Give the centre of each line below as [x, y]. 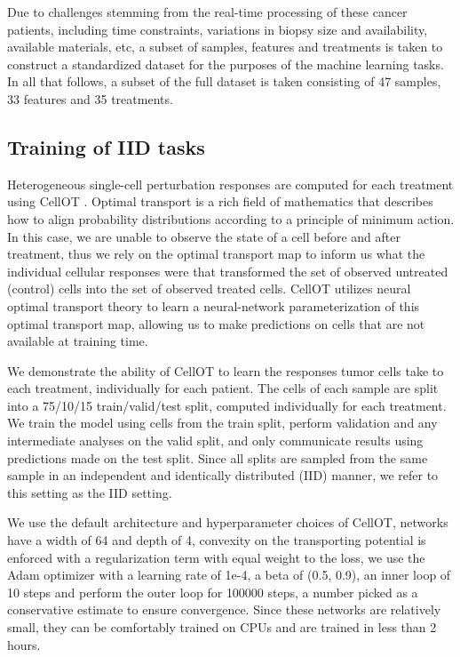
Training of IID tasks [106, 146]
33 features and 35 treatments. [90, 98]
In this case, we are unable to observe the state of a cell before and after [204, 236]
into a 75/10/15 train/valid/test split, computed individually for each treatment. [227, 405]
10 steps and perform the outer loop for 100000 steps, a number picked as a [213, 592]
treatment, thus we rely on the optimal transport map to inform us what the [216, 254]
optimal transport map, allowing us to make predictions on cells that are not [216, 323]
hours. [24, 644]
